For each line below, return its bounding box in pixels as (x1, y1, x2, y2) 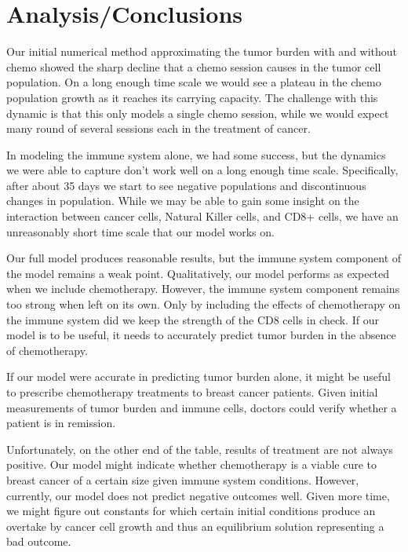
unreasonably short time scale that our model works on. (6, 223, 275, 239)
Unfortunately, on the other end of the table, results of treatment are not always (6, 441, 393, 457)
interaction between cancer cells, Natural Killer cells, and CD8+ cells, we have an (6, 208, 399, 225)
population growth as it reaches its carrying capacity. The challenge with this (6, 89, 378, 105)
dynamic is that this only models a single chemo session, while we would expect (6, 104, 389, 121)
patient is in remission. (6, 415, 116, 431)
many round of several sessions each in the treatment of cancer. (6, 120, 311, 137)
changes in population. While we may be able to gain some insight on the (6, 192, 359, 209)
